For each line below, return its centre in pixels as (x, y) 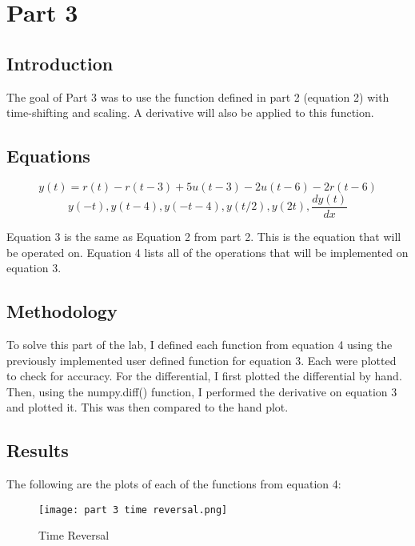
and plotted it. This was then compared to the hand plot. (148, 407)
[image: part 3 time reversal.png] (133, 510)
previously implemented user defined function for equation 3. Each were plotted (202, 360)
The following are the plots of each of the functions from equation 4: (174, 484)
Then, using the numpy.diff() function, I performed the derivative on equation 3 (202, 391)
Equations (48, 156)
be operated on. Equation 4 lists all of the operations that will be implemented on (207, 252)
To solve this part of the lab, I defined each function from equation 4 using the (200, 345)
